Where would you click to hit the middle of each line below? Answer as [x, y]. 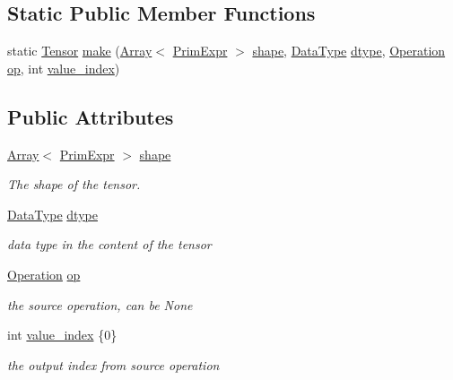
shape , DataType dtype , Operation [349, 51]
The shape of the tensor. [74, 184]
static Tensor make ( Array [80, 51]
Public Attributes [91, 116]
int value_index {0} [62, 335]
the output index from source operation [113, 364]
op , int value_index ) [64, 68]
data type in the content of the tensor [109, 244]
